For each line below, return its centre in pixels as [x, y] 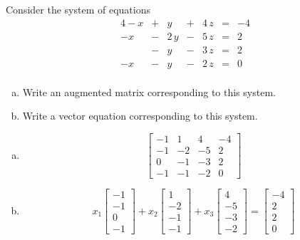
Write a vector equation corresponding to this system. [140, 116]
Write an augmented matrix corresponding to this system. [149, 92]
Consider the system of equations [78, 9]
